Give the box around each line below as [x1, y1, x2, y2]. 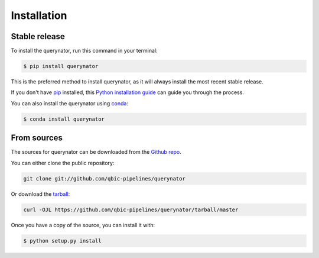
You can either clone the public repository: [11, 159, 115, 166]
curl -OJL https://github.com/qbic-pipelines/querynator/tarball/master [23, 206, 239, 213]
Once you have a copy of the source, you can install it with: [11, 221, 155, 228]
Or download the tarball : [11, 190, 70, 198]
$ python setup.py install [23, 237, 102, 244]
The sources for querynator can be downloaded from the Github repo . [11, 149, 181, 156]
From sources [11, 133, 63, 143]
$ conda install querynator [23, 115, 105, 122]
